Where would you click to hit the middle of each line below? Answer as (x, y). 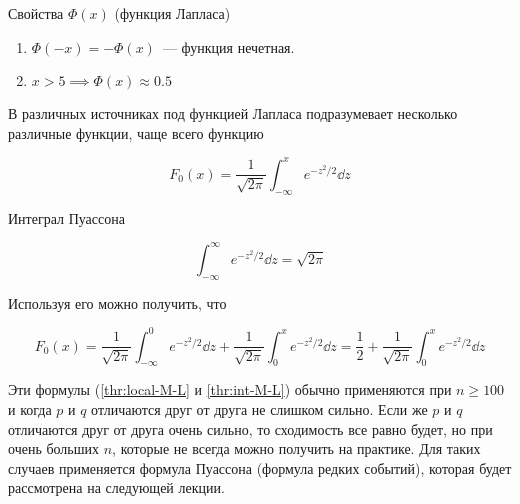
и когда (30, 409)
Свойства (36, 13)
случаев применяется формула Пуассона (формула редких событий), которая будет (260, 467)
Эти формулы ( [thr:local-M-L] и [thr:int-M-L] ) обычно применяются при (230, 389)
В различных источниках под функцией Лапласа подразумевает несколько (233, 113)
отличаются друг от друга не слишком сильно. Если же (259, 409)
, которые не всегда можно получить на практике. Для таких (296, 448)
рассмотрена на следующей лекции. (116, 487)
